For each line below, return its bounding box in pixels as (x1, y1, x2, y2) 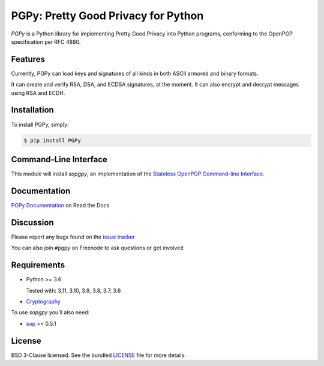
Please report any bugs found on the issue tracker (11, 233, 135, 240)
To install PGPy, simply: (11, 121, 69, 128)
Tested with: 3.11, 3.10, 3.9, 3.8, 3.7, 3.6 (26, 287, 121, 294)
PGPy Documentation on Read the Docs (11, 201, 110, 209)
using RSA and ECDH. (11, 89, 65, 96)
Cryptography (26, 297, 61, 305)
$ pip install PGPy (23, 137, 81, 144)
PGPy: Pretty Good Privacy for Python (11, 9, 204, 22)
